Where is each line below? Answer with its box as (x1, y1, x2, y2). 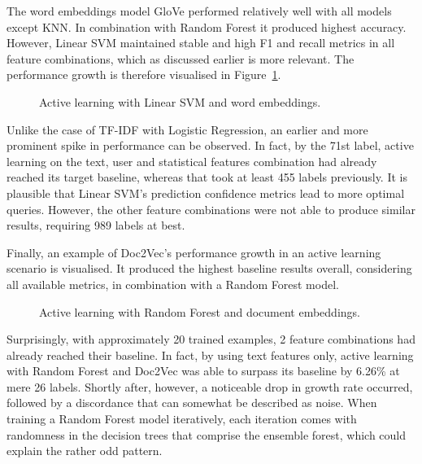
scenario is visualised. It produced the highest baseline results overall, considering (7, 260, 412, 277)
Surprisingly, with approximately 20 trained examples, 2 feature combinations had (7, 330, 415, 348)
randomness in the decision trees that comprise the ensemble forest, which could (7, 426, 407, 443)
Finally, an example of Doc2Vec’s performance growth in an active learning (7, 243, 381, 260)
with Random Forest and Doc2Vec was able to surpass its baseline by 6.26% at (7, 362, 400, 379)
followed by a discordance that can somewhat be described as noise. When (7, 394, 377, 411)
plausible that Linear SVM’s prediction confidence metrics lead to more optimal (7, 184, 405, 201)
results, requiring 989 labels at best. (7, 217, 185, 234)
